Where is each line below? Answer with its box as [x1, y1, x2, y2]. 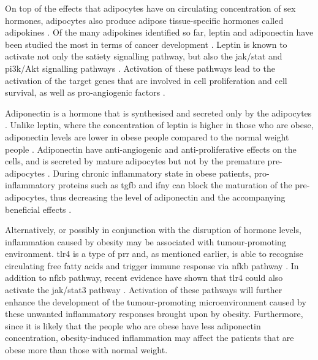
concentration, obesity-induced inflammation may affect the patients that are [5, 331, 294, 344]
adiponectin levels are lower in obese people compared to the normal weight [5, 130, 289, 143]
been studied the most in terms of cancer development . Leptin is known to [5, 37, 287, 50]
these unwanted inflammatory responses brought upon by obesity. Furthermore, [5, 307, 303, 320]
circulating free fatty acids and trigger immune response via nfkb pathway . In [5, 259, 299, 272]
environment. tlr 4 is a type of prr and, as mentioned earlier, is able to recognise [5, 247, 303, 260]
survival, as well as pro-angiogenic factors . [5, 86, 165, 99]
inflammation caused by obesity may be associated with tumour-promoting [5, 235, 286, 248]
